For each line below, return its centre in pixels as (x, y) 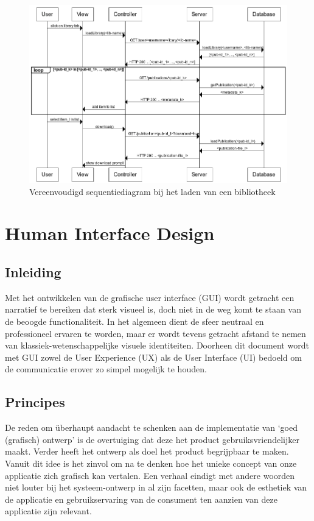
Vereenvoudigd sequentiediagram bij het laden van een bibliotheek (152, 191)
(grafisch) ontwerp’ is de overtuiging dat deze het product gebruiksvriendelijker (152, 439)
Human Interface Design (110, 233)
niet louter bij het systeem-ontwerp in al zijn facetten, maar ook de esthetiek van (156, 487)
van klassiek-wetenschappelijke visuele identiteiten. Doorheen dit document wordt (157, 345)
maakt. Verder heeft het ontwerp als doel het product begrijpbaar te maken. (147, 451)
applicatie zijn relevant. (48, 511)
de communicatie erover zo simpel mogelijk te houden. (106, 369)
